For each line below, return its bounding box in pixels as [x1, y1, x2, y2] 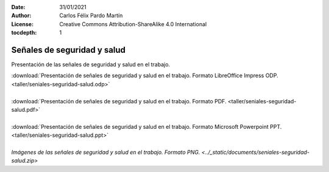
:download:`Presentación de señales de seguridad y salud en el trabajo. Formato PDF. [11, 97, 227, 105]
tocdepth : [11, 29, 37, 36]
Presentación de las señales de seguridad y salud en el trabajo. [11, 61, 171, 68]
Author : [11, 12, 32, 19]
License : [11, 20, 34, 27]
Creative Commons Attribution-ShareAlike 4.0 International [59, 20, 207, 27]
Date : [11, 4, 26, 10]
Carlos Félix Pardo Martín [59, 12, 123, 19]
